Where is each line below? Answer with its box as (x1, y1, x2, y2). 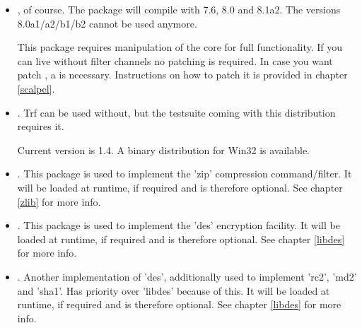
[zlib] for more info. (17, 194, 101, 209)
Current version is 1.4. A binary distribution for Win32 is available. (17, 142, 310, 157)
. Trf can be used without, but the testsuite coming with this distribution (17, 105, 336, 119)
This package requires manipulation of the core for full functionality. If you (17, 40, 343, 54)
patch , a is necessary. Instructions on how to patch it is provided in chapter (17, 67, 348, 82)
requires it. (17, 119, 64, 134)
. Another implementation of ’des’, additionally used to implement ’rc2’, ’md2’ (17, 269, 357, 283)
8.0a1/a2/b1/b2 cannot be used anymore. (17, 16, 197, 30)
